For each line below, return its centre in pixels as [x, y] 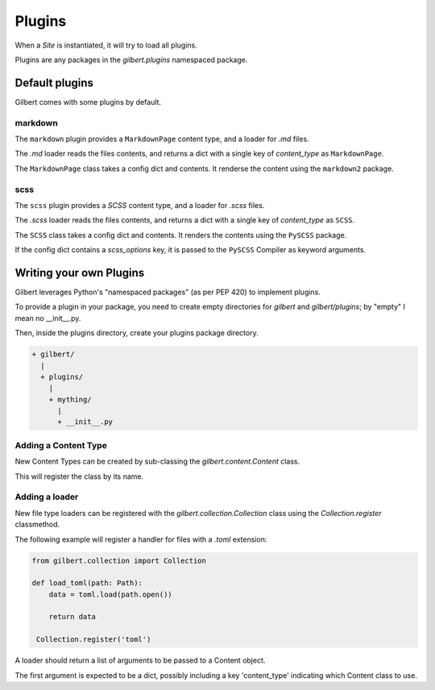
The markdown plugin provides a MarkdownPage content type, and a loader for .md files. [162, 139]
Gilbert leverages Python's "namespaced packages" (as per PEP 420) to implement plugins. [168, 292]
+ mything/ [70, 399]
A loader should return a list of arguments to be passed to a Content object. [140, 660]
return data [72, 617]
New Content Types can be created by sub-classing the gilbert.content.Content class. [157, 461]
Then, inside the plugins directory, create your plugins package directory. [137, 333]
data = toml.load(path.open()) [110, 594]
